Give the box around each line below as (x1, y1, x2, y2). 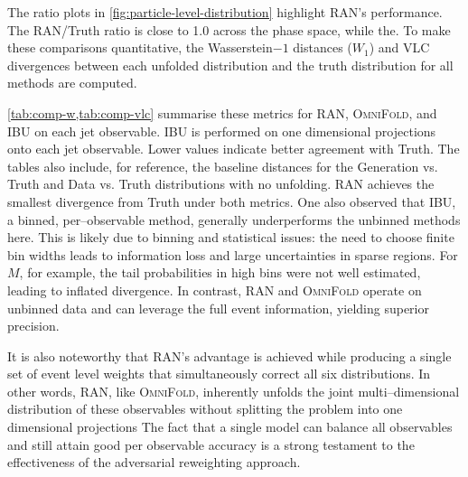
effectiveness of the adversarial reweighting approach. (7, 453, 301, 472)
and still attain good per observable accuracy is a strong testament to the (7, 435, 415, 454)
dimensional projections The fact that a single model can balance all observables (7, 417, 453, 436)
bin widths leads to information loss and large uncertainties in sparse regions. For (7, 245, 458, 264)
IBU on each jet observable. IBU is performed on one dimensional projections (7, 121, 436, 140)
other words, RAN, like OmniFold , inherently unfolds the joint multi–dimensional (7, 381, 460, 400)
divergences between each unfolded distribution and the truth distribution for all (7, 55, 454, 74)
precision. (7, 316, 60, 335)
